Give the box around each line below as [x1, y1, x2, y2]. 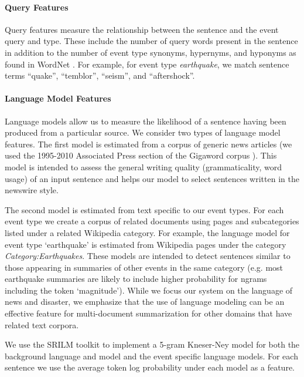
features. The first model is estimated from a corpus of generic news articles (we [5, 137, 292, 150]
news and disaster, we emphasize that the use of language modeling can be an [5, 295, 285, 308]
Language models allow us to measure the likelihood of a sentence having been [5, 115, 286, 127]
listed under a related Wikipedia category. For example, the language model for [5, 226, 290, 238]
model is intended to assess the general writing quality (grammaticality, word [5, 160, 282, 173]
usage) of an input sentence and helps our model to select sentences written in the [5, 172, 299, 184]
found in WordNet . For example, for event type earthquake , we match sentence [5, 58, 289, 70]
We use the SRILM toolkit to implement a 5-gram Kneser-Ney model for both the [5, 338, 300, 351]
